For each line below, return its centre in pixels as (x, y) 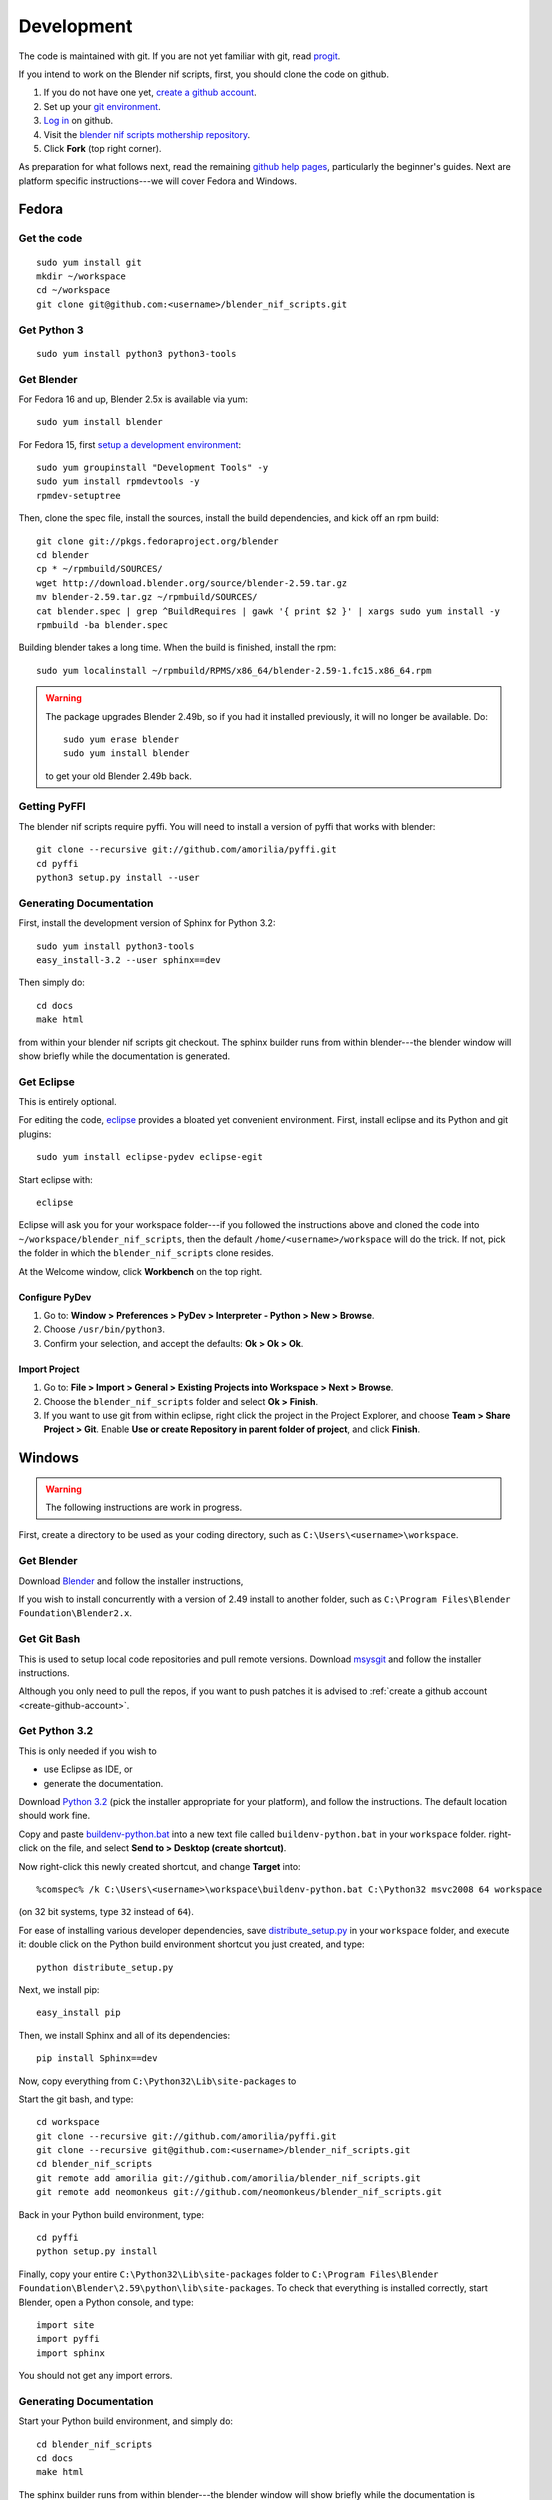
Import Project (49, 1369)
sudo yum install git (89, 262)
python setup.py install (97, 2251)
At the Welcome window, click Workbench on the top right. (140, 1271)
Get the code (50, 238)
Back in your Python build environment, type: (111, 2214)
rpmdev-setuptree (78, 495)
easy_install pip (78, 2013)
